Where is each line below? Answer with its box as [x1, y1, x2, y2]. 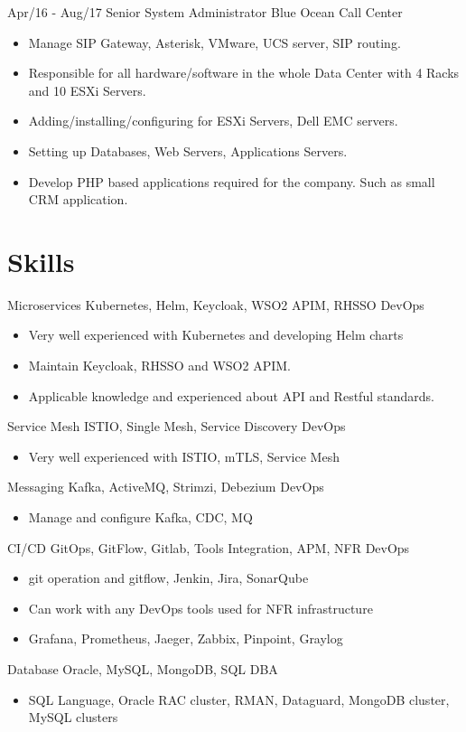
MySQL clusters [28, 708, 118, 727]
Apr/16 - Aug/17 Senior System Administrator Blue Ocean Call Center [7, 3, 403, 21]
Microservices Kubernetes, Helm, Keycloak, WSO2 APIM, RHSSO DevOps [7, 295, 424, 314]
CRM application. [28, 190, 128, 209]
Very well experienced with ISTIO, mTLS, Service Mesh [28, 446, 340, 465]
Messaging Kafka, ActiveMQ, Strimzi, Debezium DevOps [7, 477, 324, 496]
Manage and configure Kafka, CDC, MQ [28, 508, 253, 527]
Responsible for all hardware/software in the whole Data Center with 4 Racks [28, 63, 460, 82]
